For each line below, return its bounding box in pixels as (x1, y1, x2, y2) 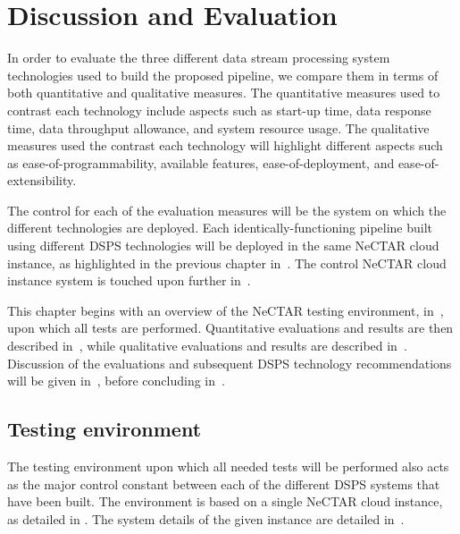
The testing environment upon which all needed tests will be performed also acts (7, 457, 449, 476)
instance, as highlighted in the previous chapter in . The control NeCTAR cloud (7, 253, 447, 272)
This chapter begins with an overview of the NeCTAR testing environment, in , (7, 301, 444, 319)
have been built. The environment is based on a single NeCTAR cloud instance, (7, 492, 443, 511)
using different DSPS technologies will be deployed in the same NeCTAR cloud (7, 236, 439, 255)
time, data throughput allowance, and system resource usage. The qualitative (7, 118, 430, 137)
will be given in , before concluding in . (7, 371, 225, 390)
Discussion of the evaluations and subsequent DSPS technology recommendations (7, 353, 452, 372)
